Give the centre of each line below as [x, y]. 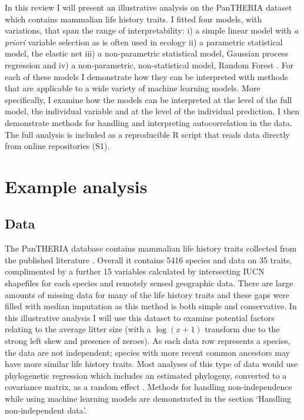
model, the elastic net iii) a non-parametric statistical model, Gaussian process [146, 53]
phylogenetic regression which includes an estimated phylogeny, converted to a [146, 375]
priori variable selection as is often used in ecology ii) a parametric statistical [144, 42]
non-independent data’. [46, 410]
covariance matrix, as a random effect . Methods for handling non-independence [148, 387]
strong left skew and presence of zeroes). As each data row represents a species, [148, 341]
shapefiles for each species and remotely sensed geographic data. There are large [149, 283]
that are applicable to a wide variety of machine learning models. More [133, 88]
